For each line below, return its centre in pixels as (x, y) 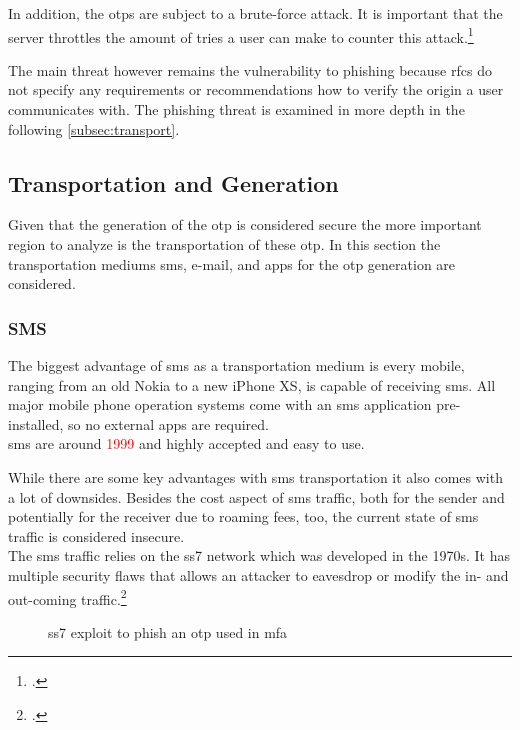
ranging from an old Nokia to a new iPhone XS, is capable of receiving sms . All (252, 384)
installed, (36, 423)
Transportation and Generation (173, 182)
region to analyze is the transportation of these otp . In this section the (224, 244)
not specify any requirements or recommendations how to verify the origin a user (256, 89)
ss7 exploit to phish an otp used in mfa (168, 631)
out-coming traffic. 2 (67, 597)
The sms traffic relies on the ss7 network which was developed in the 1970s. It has (259, 555)
